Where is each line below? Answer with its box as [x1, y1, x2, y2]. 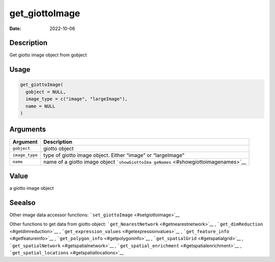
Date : [9, 25, 21, 32]
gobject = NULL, [25, 89, 66, 95]
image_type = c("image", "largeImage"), [25, 96, 128, 102]
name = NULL [25, 103, 56, 109]
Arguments [9, 125, 46, 134]
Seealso [9, 198, 36, 207]
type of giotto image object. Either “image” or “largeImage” [43, 152, 185, 159]
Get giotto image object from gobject [9, 52, 87, 58]
